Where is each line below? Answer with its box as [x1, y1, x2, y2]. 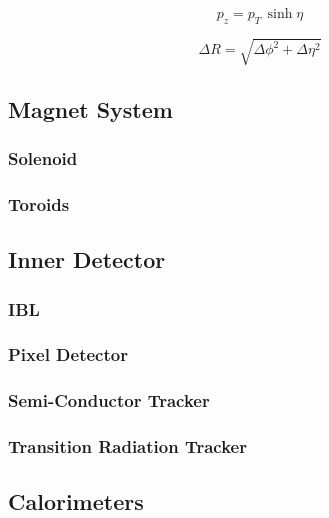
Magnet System [8, 93, 173, 124]
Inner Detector [8, 244, 166, 275]
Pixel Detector [8, 342, 128, 367]
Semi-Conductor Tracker [8, 388, 210, 413]
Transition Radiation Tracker [8, 434, 247, 459]
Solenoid [8, 146, 78, 171]
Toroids [8, 191, 70, 216]
